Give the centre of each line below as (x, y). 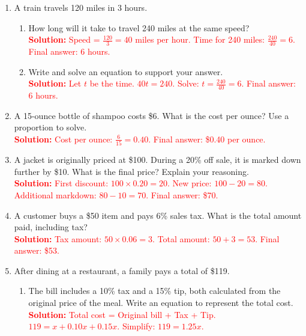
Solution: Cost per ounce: (63, 139)
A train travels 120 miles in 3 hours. (81, 7)
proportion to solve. (50, 127)
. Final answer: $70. (182, 194)
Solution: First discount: (61, 183)
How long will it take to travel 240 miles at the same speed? (139, 27)
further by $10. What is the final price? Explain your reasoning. (131, 171)
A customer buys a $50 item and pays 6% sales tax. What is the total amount (158, 215)
